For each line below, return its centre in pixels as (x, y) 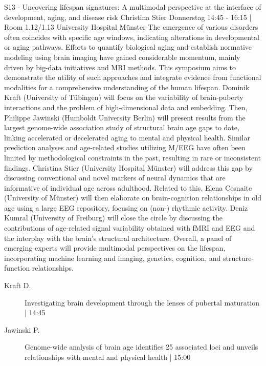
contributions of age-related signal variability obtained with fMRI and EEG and (130, 228)
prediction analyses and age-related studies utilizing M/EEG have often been (125, 147)
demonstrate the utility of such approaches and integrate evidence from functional (133, 77)
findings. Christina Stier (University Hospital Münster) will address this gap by (128, 167)
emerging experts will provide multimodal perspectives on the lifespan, (115, 248)
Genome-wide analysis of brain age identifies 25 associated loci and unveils (141, 347)
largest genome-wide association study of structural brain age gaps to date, (122, 127)
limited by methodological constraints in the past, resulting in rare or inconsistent (132, 157)
